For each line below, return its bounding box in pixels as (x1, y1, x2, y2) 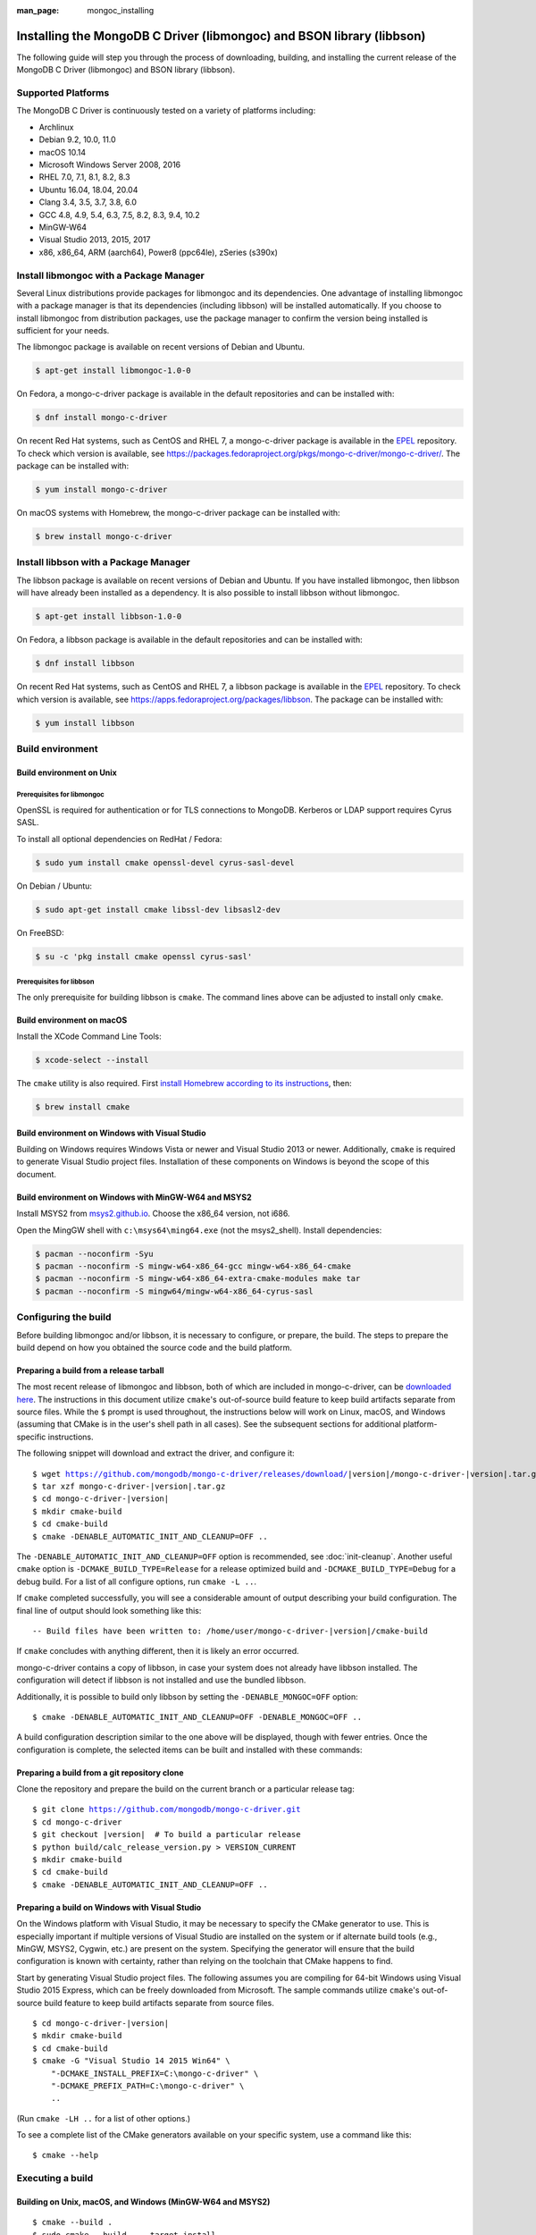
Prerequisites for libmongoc (16, 790, 105, 799)
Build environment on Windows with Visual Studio (16, 1127, 206, 1138)
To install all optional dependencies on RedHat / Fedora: (16, 833, 222, 844)
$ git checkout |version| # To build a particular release (32, 1829, 301, 1840)
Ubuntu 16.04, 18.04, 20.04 (38, 184, 138, 195)
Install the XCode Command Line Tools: (16, 1031, 162, 1042)
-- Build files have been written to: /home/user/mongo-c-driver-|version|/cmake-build (32, 1625, 429, 1636)
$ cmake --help (32, 2150, 99, 2161)
